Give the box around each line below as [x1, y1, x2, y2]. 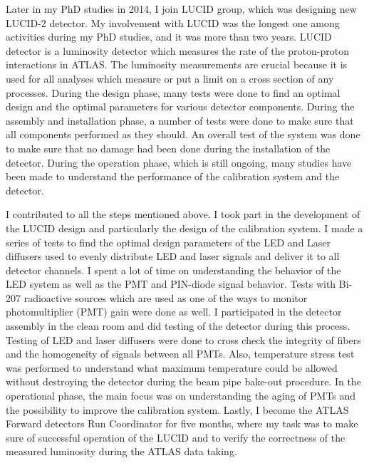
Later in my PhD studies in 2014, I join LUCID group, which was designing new [6, 1, 357, 16]
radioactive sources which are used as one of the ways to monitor [24, 290, 308, 305]
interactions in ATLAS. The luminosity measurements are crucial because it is [6, 57, 348, 72]
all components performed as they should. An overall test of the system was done [6, 127, 360, 142]
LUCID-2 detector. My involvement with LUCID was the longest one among [6, 15, 340, 30]
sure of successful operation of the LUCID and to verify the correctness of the [6, 430, 345, 444]
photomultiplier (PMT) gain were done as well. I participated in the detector [6, 304, 342, 319]
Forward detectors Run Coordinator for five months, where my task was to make [6, 416, 358, 431]
